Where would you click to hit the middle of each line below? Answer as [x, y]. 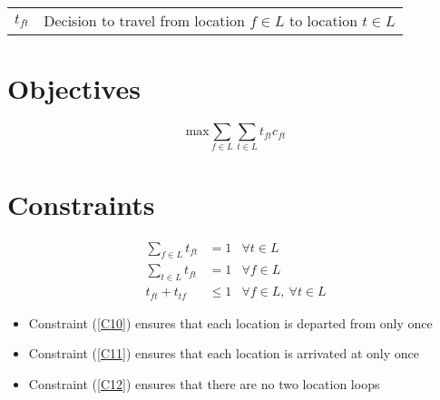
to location [323, 20]
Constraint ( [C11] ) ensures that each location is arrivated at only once [224, 353]
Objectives [74, 88]
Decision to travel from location [144, 20]
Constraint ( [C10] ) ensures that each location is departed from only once [230, 322]
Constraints [81, 204]
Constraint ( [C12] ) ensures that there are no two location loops [204, 383]
